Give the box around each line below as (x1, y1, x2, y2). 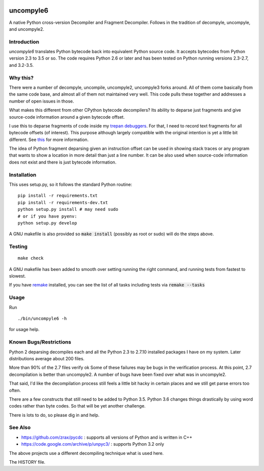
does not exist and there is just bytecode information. (9, 159, 117, 165)
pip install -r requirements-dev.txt (18, 200, 109, 205)
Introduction (9, 38, 39, 45)
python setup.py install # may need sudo (18, 206, 118, 212)
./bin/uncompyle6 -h (18, 316, 67, 322)
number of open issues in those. (9, 98, 74, 104)
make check (18, 255, 44, 261)
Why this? (9, 74, 34, 81)
